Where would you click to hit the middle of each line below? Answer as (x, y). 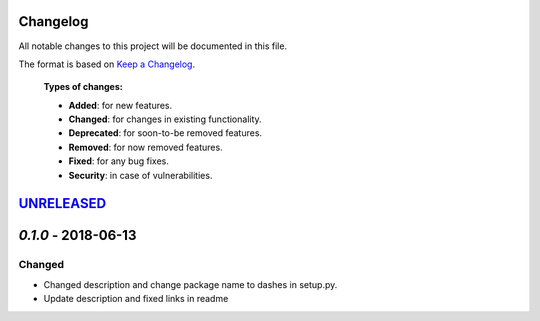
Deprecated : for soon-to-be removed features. (165, 133)
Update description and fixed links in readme (136, 299)
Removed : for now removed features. (146, 147)
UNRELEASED (62, 203)
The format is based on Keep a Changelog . (106, 64)
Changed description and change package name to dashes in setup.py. (190, 284)
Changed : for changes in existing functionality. (165, 119)
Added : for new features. (120, 105)
